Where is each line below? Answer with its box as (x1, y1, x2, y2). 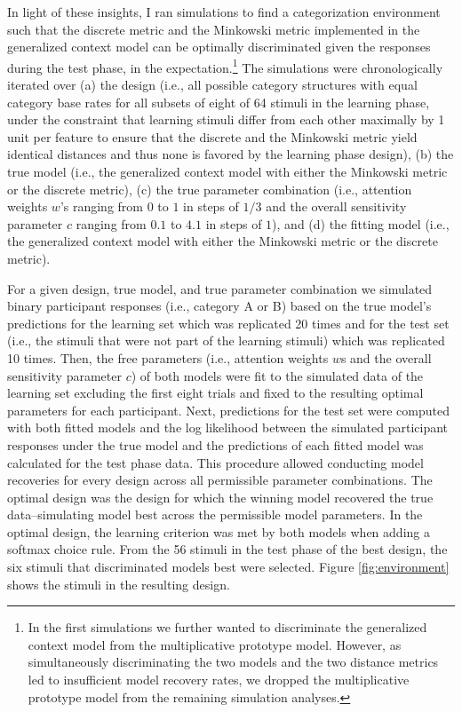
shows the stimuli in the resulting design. (7, 574, 230, 593)
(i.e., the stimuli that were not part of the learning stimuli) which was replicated (7, 331, 445, 350)
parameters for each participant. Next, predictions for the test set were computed (7, 400, 450, 419)
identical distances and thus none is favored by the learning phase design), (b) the (7, 145, 454, 163)
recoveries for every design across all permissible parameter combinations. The (7, 471, 433, 489)
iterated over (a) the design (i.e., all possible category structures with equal (7, 75, 418, 94)
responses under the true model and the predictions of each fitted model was (7, 435, 424, 454)
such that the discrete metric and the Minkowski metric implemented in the (7, 20, 420, 38)
